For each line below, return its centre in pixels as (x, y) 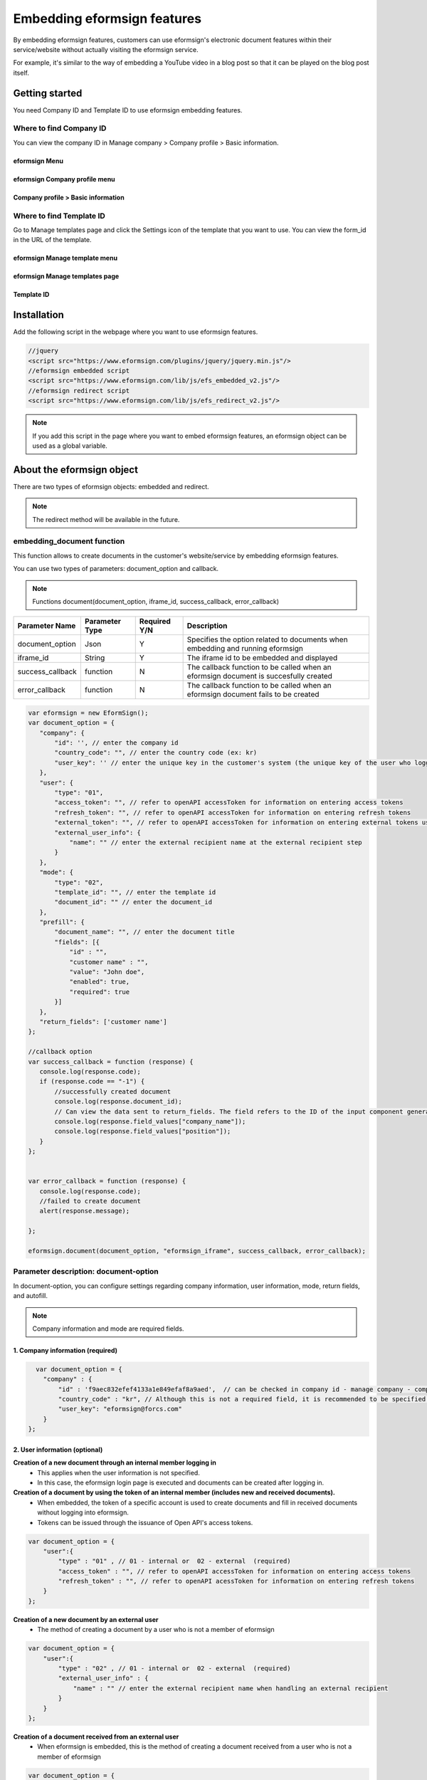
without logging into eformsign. (83, 1512)
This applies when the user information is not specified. (119, 1472)
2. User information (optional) (58, 1450)
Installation (38, 315)
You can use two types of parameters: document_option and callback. (116, 569)
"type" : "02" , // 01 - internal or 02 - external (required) (174, 1669)
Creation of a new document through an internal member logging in (115, 1462)
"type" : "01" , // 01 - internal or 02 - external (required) (174, 1561)
